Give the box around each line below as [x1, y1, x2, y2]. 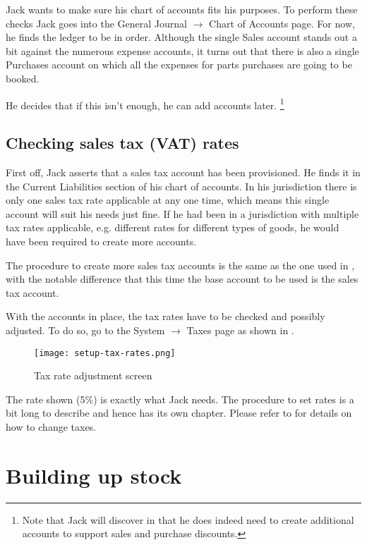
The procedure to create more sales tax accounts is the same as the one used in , [6, 257, 355, 272]
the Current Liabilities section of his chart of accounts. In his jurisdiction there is [6, 178, 357, 193]
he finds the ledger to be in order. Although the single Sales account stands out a [6, 30, 357, 44]
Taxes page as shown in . [186, 322, 294, 337]
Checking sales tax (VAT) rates [6, 132, 239, 154]
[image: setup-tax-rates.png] [34, 348, 176, 358]
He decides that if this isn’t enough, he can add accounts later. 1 [6, 95, 284, 112]
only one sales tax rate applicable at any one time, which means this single [6, 192, 330, 207]
